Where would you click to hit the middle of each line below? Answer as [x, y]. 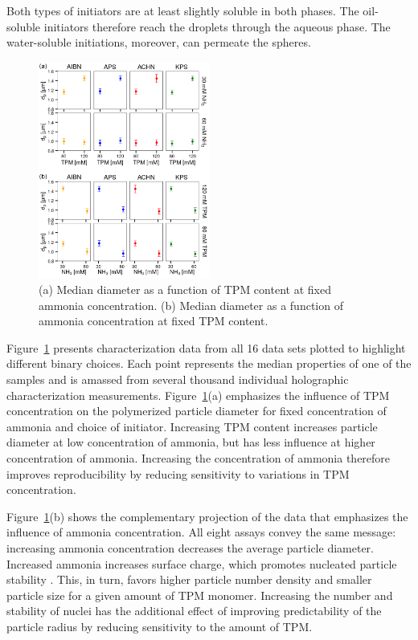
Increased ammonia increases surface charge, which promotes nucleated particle [202, 563]
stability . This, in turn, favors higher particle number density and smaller [189, 579]
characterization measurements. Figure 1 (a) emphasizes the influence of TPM [198, 395]
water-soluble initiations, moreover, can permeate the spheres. [159, 42]
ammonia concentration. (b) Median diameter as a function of [191, 305]
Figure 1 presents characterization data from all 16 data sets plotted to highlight [206, 347]
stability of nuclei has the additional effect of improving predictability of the [194, 611]
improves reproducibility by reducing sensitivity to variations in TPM [178, 473]
